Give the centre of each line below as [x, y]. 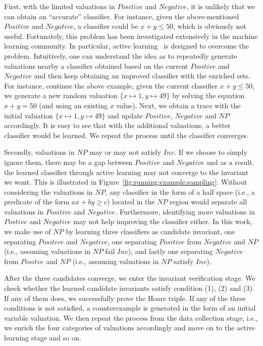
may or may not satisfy [125, 152]
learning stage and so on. [43, 337]
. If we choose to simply [211, 152]
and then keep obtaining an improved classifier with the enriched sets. [142, 76]
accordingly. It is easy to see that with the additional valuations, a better [117, 125]
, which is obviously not [209, 26]
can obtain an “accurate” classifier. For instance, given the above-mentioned [122, 16]
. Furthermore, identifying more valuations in [185, 211]
